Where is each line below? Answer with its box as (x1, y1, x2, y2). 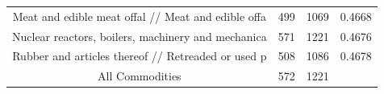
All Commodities (98, 67, 182, 84)
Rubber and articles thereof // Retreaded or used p (12, 47, 267, 64)
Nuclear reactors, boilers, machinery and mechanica (12, 27, 267, 44)
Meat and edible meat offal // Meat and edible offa (12, 7, 266, 24)
